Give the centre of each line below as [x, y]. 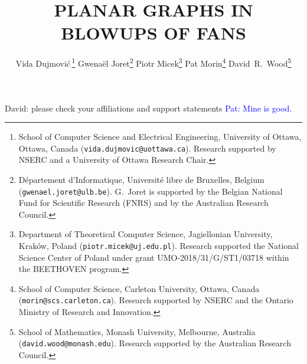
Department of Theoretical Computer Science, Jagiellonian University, [146, 234]
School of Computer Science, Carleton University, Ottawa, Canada [139, 288]
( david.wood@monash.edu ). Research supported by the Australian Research [155, 343]
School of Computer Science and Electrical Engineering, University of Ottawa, [160, 137]
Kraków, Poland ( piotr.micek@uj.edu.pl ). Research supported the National [159, 246]
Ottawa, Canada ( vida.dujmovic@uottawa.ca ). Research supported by [147, 148]
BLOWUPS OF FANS [153, 33]
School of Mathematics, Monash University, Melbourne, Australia [137, 331]
